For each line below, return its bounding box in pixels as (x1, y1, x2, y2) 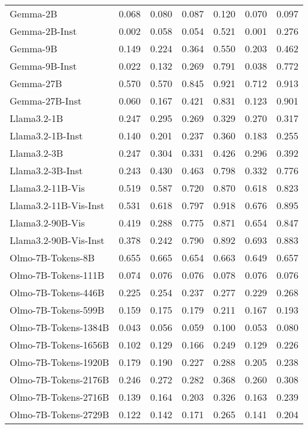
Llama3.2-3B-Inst (10, 163, 83, 177)
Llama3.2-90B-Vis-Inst (10, 233, 105, 247)
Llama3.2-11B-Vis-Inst (10, 198, 105, 212)
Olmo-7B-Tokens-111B (10, 268, 105, 282)
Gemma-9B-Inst (10, 59, 77, 73)
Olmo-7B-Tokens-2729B (10, 407, 109, 421)
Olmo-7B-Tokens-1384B (10, 320, 109, 334)
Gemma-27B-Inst (10, 94, 82, 108)
